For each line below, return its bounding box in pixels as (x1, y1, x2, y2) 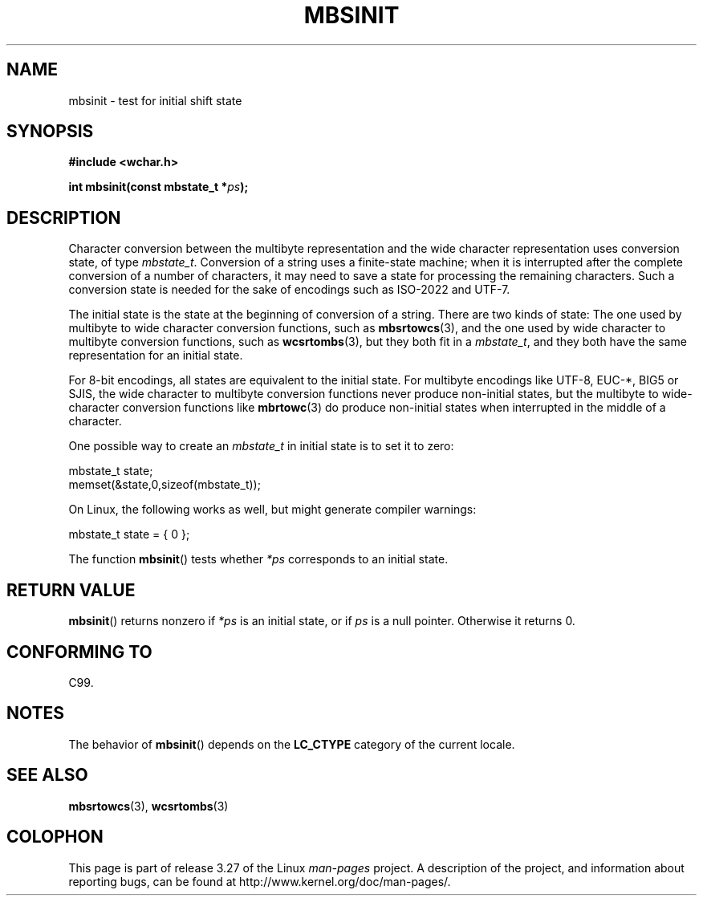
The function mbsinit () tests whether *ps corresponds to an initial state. (68, 552, 449, 567)
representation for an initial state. (68, 348, 243, 363)
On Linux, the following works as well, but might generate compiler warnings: (68, 502, 477, 517)
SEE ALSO (6, 765, 88, 786)
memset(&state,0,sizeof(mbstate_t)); (68, 477, 261, 492)
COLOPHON (6, 827, 104, 847)
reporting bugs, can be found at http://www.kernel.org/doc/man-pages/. (68, 874, 451, 888)
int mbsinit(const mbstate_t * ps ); (68, 180, 249, 194)
